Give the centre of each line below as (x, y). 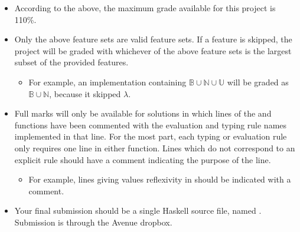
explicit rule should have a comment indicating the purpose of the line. (143, 159)
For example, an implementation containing (107, 82)
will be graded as (258, 82)
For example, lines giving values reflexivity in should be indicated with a (160, 179)
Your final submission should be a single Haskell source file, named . (138, 211)
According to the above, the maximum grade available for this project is (145, 8)
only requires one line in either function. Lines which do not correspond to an (155, 148)
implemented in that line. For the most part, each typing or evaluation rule (151, 136)
